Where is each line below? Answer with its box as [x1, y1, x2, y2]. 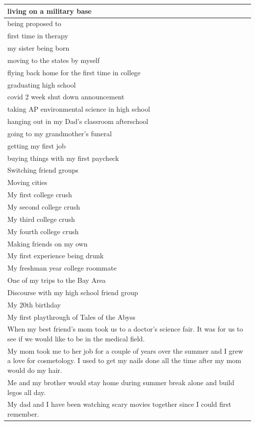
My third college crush [7, 213, 75, 224]
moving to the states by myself [7, 55, 100, 65]
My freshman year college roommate [7, 263, 117, 273]
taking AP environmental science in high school [7, 104, 150, 114]
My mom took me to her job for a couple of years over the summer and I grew [7, 345, 243, 356]
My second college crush [7, 202, 80, 212]
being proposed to [7, 18, 61, 29]
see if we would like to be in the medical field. [7, 334, 145, 344]
